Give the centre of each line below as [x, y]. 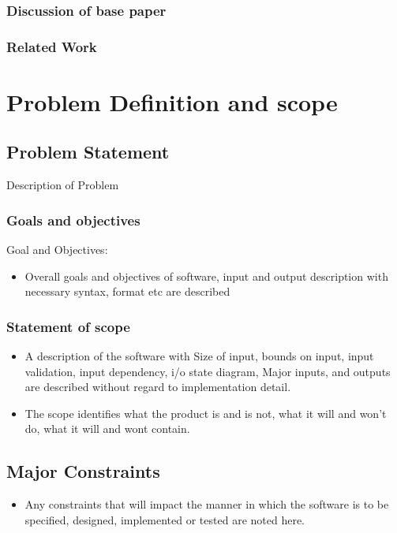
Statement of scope [68, 326]
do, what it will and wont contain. [107, 429]
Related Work [52, 46]
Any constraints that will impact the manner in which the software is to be [207, 504]
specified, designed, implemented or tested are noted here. [165, 519]
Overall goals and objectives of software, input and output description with [206, 276]
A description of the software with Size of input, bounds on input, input [199, 356]
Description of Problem [63, 185]
